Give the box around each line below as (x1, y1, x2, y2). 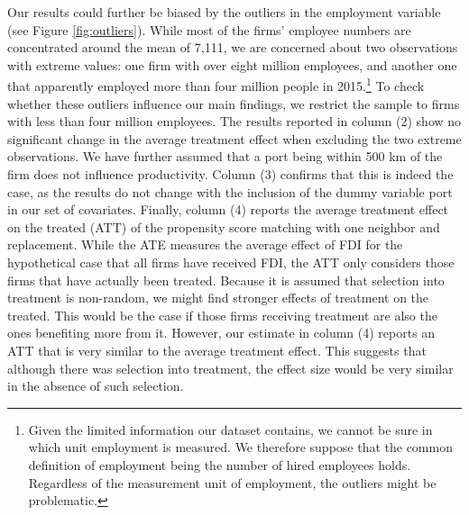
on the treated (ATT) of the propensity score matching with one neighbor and (7, 217, 440, 236)
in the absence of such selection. (7, 376, 184, 395)
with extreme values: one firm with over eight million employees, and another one (7, 55, 457, 74)
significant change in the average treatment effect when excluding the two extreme (7, 129, 462, 148)
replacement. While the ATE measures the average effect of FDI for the (7, 235, 403, 254)
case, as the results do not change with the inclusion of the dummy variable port (7, 182, 453, 201)
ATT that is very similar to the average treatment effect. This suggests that (7, 340, 427, 359)
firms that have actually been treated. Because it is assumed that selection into (7, 270, 445, 289)
